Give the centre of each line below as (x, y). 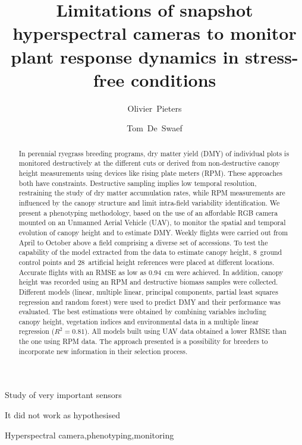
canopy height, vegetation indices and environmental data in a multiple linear (139, 321)
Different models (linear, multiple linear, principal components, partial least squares (148, 291)
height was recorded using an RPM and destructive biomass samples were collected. (148, 282)
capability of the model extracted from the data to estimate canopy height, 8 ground (150, 252)
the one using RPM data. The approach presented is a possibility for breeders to (143, 341)
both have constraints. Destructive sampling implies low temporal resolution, (138, 183)
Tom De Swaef (155, 128)
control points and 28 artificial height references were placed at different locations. (147, 262)
